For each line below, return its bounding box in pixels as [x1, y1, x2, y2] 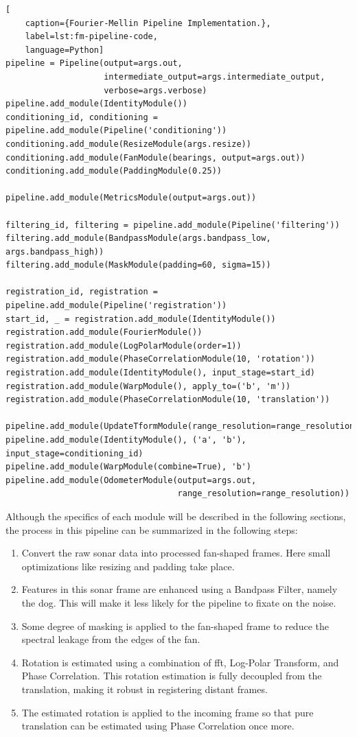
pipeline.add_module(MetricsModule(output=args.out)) [5, 193, 257, 203]
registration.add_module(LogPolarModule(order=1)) [5, 340, 242, 351]
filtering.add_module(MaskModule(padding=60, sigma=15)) [5, 260, 271, 270]
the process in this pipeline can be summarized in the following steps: [5, 522, 298, 537]
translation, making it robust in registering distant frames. [21, 681, 268, 696]
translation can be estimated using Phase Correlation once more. [21, 718, 295, 733]
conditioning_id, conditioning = [5, 112, 158, 122]
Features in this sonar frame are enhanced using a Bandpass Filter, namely [21, 582, 338, 596]
